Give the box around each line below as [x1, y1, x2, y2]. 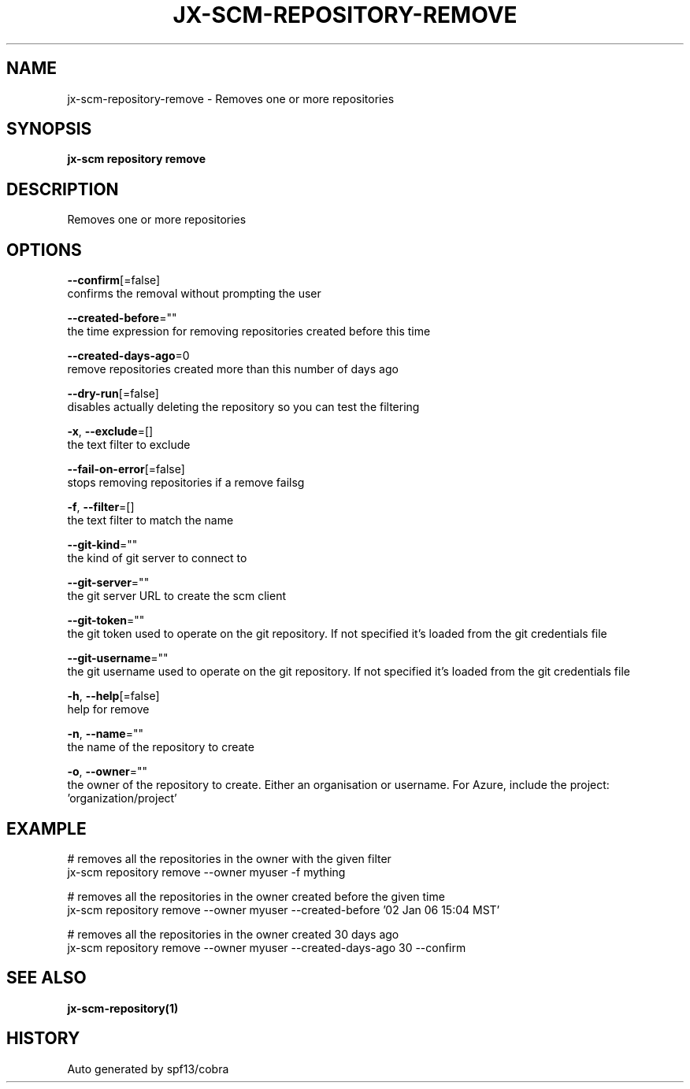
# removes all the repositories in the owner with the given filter [67, 851, 391, 865]
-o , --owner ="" [67, 765, 147, 779]
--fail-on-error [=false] [67, 462, 185, 476]
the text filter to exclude [67, 438, 191, 452]
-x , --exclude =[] [67, 424, 154, 439]
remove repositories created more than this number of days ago [67, 362, 399, 376]
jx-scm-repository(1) [67, 1001, 179, 1015]
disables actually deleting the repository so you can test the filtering [67, 400, 420, 414]
